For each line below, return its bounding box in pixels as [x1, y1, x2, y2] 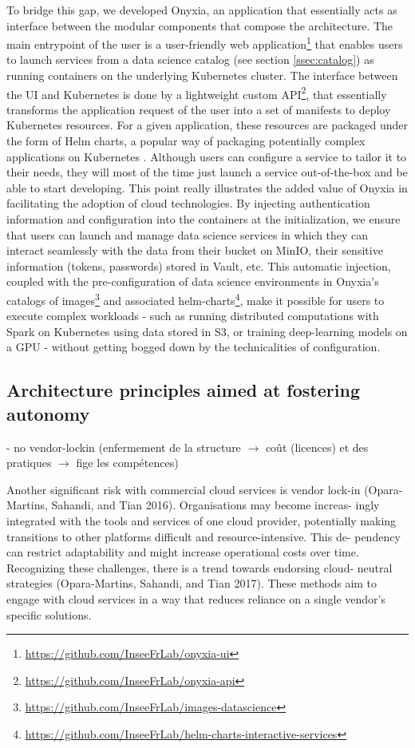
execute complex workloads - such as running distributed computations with [6, 307, 379, 324]
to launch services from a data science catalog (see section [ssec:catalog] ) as [6, 51, 374, 68]
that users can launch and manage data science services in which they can [6, 226, 369, 243]
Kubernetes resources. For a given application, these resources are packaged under [6, 117, 409, 133]
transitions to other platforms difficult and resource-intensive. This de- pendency [6, 528, 401, 544]
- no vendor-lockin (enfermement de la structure [6, 438, 241, 455]
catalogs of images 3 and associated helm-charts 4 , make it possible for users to [6, 290, 385, 308]
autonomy [6, 401, 90, 425]
